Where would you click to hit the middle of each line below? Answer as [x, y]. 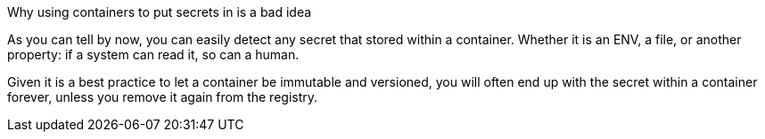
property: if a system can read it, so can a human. [153, 54]
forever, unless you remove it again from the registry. [163, 97]
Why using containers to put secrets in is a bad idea [160, 12]
